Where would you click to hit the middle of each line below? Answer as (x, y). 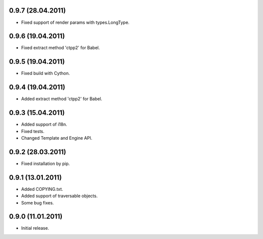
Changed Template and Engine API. (57, 138)
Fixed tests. (33, 131)
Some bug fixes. (38, 202)
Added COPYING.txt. (42, 189)
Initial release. (35, 228)
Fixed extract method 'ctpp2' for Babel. (60, 48)
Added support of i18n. (44, 125)
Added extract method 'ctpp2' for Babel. (62, 99)
